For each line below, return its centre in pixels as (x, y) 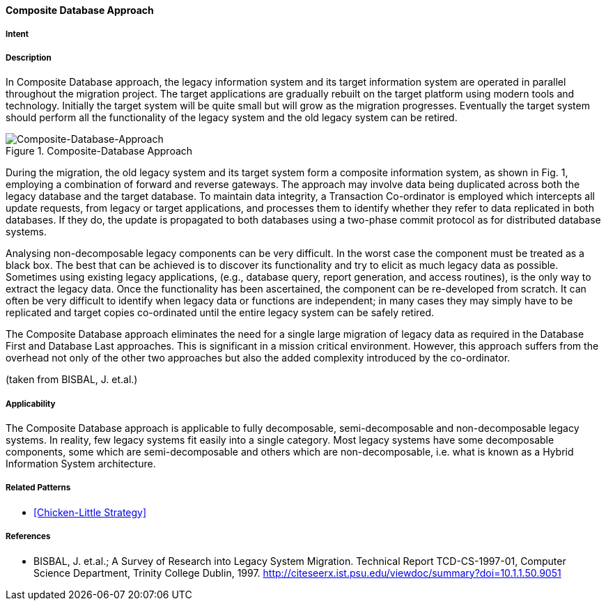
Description (29, 57)
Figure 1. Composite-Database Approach (99, 151)
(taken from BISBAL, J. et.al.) (72, 380)
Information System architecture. (81, 463)
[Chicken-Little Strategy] (90, 512)
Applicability (31, 404)
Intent (17, 34)
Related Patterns (38, 488)
